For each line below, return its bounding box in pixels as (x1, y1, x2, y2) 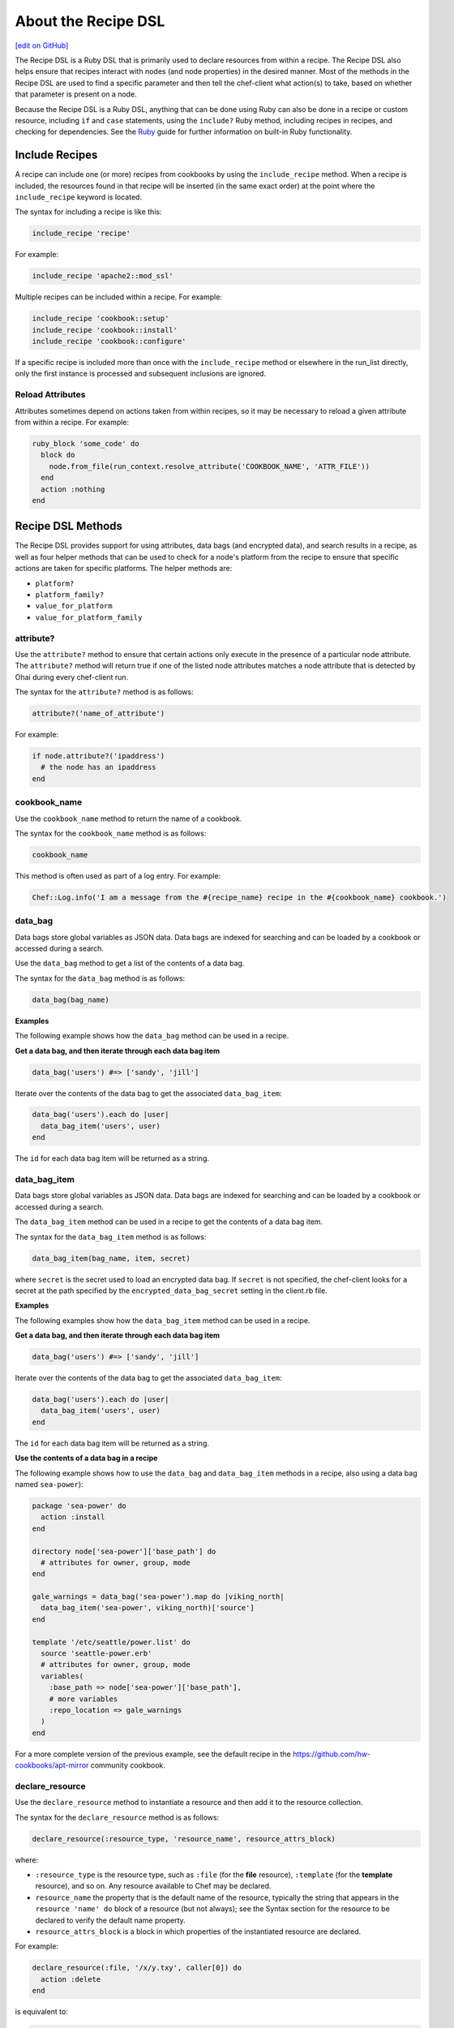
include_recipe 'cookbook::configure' (32, 337, 186, 346)
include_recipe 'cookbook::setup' (32, 314, 169, 324)
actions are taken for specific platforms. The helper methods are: (15, 564, 233, 574)
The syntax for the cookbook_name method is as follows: (15, 828, 207, 838)
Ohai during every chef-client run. (15, 672, 129, 681)
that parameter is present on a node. (15, 89, 137, 99)
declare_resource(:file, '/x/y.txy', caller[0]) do (32, 1963, 242, 1973)
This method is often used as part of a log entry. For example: (15, 870, 221, 880)
